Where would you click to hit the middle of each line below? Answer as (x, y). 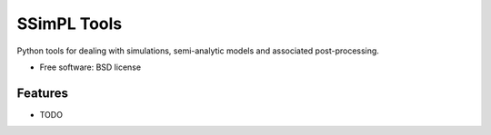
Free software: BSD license (90, 67)
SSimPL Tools (70, 24)
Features (42, 93)
